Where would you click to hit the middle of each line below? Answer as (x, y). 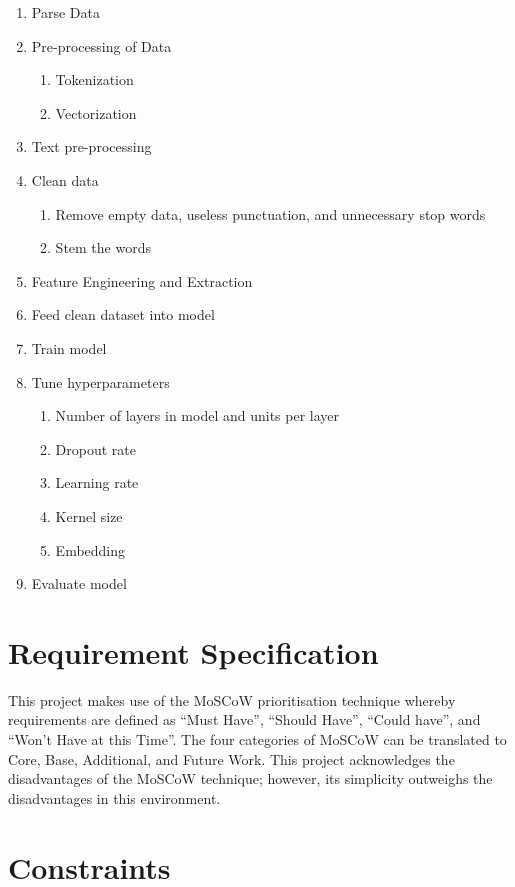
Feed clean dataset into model (123, 314)
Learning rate (97, 482)
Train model (69, 347)
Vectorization (96, 112)
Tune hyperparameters (100, 381)
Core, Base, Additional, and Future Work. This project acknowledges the (231, 758)
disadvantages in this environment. (114, 797)
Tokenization (94, 79)
